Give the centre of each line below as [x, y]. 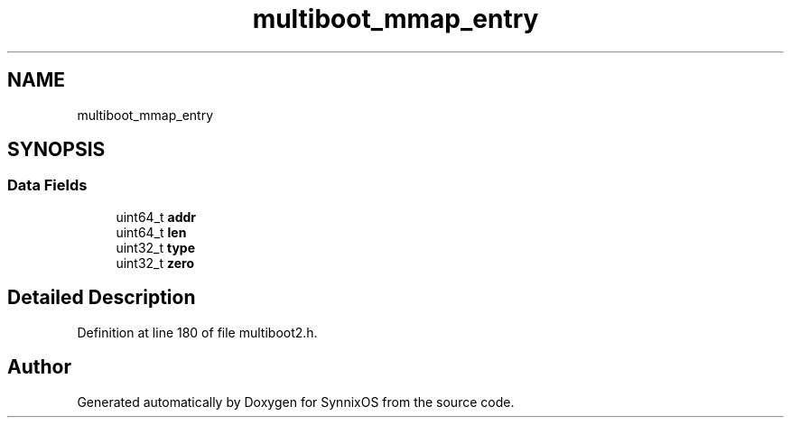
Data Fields [47, 185]
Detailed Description [102, 298]
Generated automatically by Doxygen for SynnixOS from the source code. [296, 402]
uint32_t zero [155, 263]
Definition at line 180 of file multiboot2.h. [197, 332]
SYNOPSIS [56, 150]
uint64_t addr [156, 217]
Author [39, 367]
